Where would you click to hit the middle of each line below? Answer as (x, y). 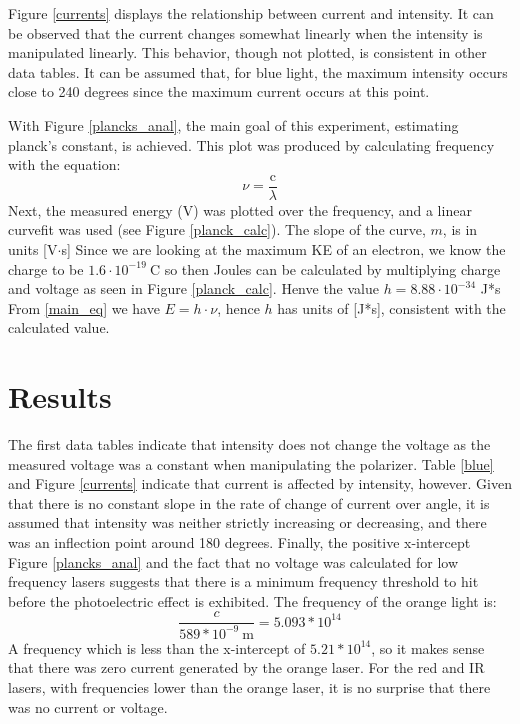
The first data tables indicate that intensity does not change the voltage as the (249, 444)
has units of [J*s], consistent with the (391, 307)
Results (60, 396)
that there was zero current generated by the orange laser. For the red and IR (246, 667)
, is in (460, 229)
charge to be (46, 268)
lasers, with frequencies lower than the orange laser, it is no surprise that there (249, 687)
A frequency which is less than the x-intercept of (157, 647)
